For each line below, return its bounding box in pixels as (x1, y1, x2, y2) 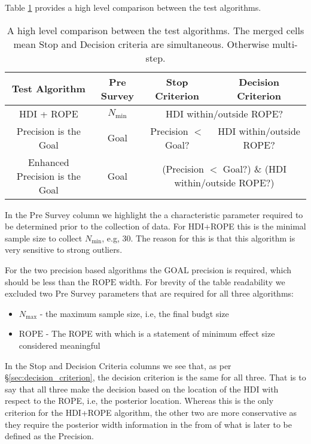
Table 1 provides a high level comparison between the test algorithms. (5, 1, 261, 13)
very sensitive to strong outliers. (5, 243, 123, 256)
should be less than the (5, 275, 90, 288)
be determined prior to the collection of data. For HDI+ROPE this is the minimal (5, 220, 306, 232)
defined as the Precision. (5, 430, 94, 442)
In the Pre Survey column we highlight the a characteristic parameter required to (5, 208, 303, 221)
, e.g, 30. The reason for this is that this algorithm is (102, 231, 295, 244)
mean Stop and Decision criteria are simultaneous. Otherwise (13, 37, 269, 51)
